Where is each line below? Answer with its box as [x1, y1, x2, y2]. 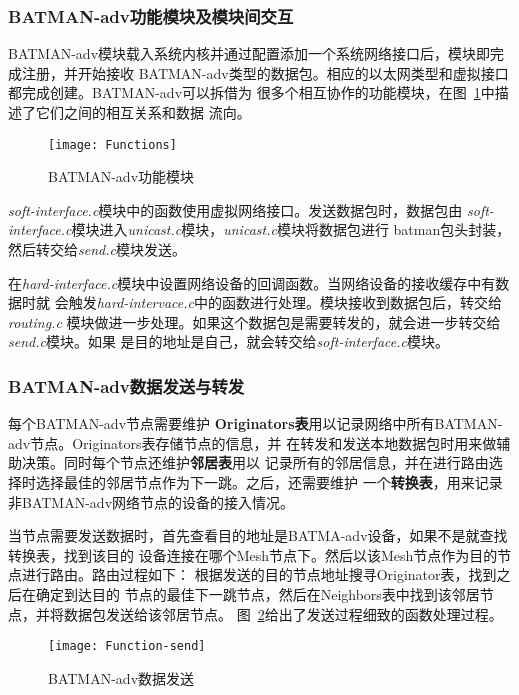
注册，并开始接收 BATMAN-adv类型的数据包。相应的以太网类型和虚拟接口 [21, 62, 509, 83]
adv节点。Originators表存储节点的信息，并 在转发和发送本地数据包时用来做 [8, 432, 497, 453]
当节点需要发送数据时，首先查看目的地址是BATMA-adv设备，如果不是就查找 [8, 525, 508, 546]
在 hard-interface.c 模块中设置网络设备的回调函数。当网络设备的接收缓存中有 [8, 272, 496, 293]
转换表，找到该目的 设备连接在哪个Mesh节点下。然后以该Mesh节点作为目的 [8, 544, 498, 565]
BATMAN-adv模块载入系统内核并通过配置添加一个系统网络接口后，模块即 [8, 43, 491, 64]
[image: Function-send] [48, 639, 206, 654]
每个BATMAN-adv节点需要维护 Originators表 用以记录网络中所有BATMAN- [8, 413, 503, 434]
